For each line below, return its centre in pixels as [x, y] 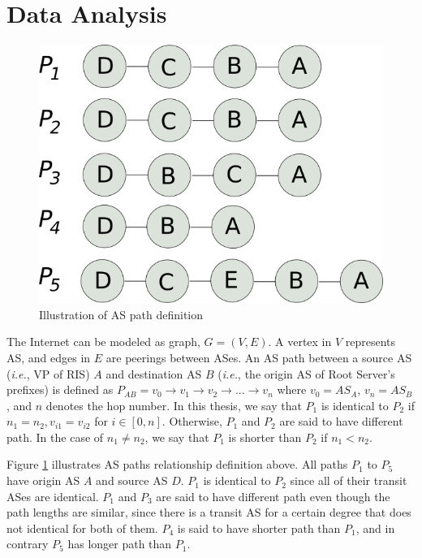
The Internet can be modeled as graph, [103, 342]
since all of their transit [349, 480]
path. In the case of [55, 437]
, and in [375, 528]
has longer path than [120, 544]
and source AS [132, 480]
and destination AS [154, 373]
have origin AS [43, 480]
